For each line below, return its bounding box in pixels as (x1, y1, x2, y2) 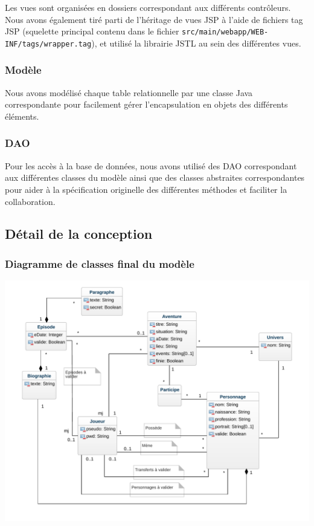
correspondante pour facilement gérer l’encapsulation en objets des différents (5, 98, 288, 111)
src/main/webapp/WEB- (182, 28, 269, 37)
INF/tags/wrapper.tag (5, 39, 92, 48)
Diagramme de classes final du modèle (5, 256, 194, 271)
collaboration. (5, 195, 56, 207)
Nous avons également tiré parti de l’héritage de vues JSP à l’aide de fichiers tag (5, 13, 303, 25)
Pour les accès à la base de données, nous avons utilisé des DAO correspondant (5, 159, 297, 172)
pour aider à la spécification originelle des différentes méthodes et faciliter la (5, 183, 287, 195)
